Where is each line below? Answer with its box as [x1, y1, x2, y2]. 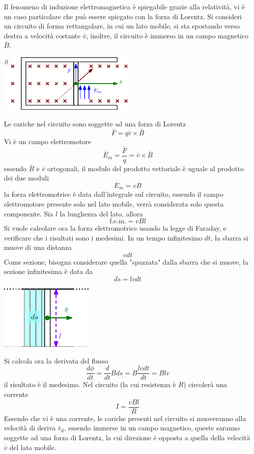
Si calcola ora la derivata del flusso [4, 355, 109, 365]
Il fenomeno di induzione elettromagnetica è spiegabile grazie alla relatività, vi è [4, 1, 245, 11]
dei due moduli [4, 173, 49, 183]
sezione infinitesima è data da [4, 266, 93, 276]
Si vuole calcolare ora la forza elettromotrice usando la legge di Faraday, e [4, 223, 226, 233]
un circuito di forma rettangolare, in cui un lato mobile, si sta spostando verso [4, 21, 240, 31]
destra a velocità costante [4, 30, 81, 40]
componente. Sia [4, 208, 54, 218]
